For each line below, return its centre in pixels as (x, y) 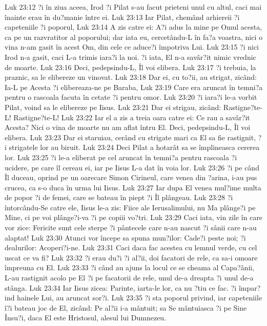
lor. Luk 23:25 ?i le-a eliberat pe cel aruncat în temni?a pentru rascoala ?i (121, 157)
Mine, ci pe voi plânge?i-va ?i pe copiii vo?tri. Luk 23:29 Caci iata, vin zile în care (134, 217)
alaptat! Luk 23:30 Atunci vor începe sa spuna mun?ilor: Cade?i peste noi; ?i (125, 237)
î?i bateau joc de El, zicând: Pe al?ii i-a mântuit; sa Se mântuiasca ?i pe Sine (126, 307)
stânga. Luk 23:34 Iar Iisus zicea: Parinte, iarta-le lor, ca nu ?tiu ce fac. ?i (121, 287)
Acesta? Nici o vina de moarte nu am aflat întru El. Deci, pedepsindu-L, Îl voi (128, 127)
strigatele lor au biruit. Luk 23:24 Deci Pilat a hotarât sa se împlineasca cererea (134, 147)
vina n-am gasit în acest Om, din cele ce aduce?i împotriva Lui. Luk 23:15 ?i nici (132, 47)
